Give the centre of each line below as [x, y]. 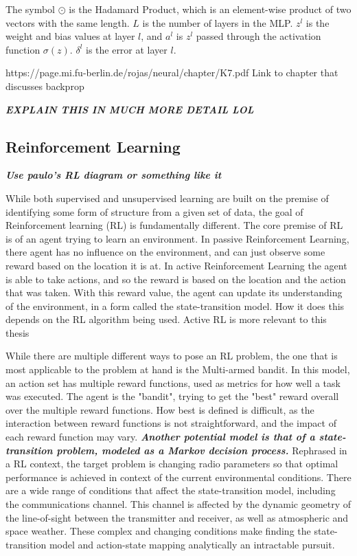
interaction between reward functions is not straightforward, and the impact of [171, 423]
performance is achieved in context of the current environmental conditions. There [178, 477]
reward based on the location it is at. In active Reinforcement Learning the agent [176, 265]
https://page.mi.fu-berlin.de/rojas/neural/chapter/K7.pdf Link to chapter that [172, 73]
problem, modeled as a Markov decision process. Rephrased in [202, 450]
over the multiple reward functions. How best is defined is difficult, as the [160, 409]
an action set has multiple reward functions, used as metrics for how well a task [173, 382]
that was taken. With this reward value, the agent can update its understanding [174, 292]
